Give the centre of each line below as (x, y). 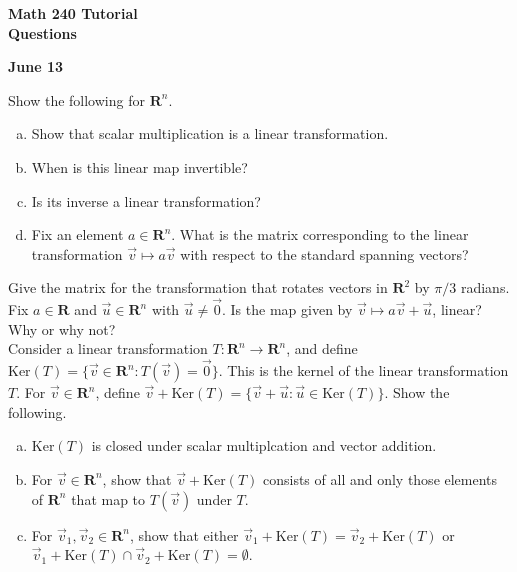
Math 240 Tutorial (73, 13)
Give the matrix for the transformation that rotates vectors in (198, 287)
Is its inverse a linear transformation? (146, 200)
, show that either (184, 534)
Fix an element (77, 234)
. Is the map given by (287, 309)
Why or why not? (62, 328)
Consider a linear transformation (108, 348)
